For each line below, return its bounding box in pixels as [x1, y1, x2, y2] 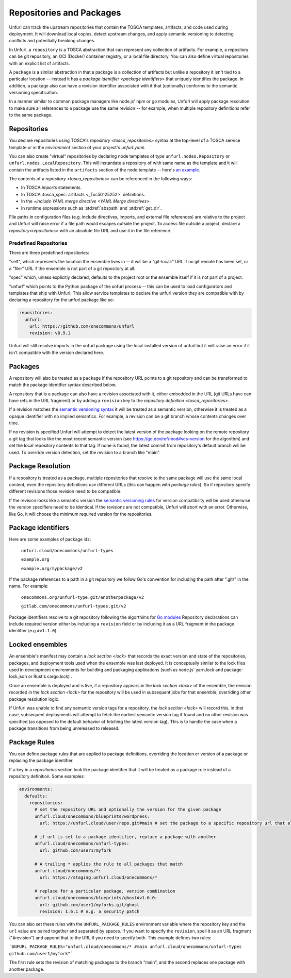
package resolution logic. [9, 696, 60, 702]
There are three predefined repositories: [9, 250, 89, 255]
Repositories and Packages [9, 7, 121, 18]
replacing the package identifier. [9, 758, 74, 763]
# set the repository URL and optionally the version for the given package [34, 807, 222, 812]
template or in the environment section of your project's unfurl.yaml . [9, 144, 145, 150]
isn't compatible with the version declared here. [9, 350, 104, 355]
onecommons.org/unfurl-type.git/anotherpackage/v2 [21, 594, 144, 600]
